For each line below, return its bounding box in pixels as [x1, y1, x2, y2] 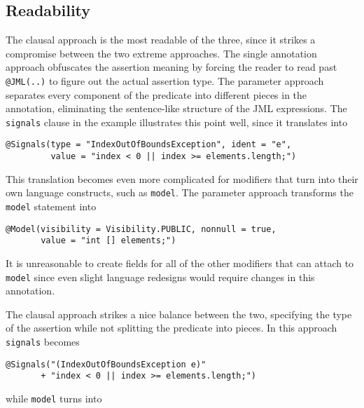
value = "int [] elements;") [41, 236, 176, 246]
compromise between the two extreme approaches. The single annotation [6, 46, 317, 60]
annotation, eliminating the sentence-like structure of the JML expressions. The [6, 101, 347, 116]
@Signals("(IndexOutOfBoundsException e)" [6, 359, 206, 369]
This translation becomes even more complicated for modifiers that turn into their [6, 171, 358, 186]
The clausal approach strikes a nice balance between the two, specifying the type [6, 306, 352, 321]
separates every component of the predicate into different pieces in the [6, 87, 307, 102]
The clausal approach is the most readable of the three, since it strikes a [6, 32, 316, 47]
